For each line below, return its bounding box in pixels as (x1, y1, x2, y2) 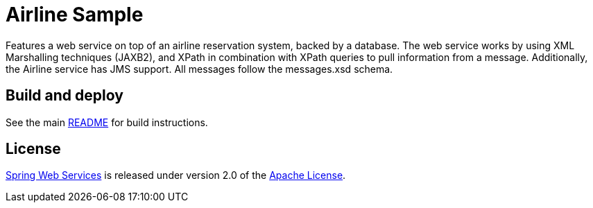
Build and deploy (6, 87, 123, 105)
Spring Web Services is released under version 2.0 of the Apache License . (6, 169, 346, 182)
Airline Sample (6, 3, 144, 26)
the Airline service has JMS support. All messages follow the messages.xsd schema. (6, 62, 393, 75)
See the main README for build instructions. (6, 116, 208, 128)
